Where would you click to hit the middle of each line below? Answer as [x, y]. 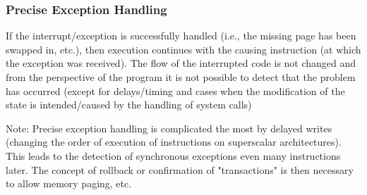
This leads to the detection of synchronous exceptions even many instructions [173, 155]
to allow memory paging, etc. [69, 183]
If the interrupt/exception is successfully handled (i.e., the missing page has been [181, 36]
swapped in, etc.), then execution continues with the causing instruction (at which [183, 49]
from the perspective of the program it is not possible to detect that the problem [181, 77]
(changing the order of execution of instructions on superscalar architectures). [174, 142]
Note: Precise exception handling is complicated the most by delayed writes [169, 128]
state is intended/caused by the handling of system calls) [129, 105]
